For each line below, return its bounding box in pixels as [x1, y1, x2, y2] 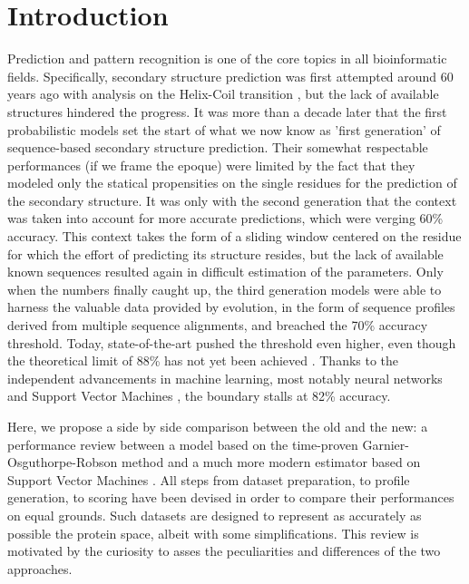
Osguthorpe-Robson [7, 453, 118, 472]
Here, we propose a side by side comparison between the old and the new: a [7, 417, 428, 435]
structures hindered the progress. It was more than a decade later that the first [7, 102, 447, 121]
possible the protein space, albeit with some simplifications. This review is [7, 523, 419, 542]
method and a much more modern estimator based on [122, 453, 421, 472]
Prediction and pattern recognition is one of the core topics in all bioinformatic [7, 49, 447, 68]
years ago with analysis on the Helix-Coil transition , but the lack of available [7, 84, 439, 103]
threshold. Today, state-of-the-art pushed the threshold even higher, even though [7, 333, 456, 352]
